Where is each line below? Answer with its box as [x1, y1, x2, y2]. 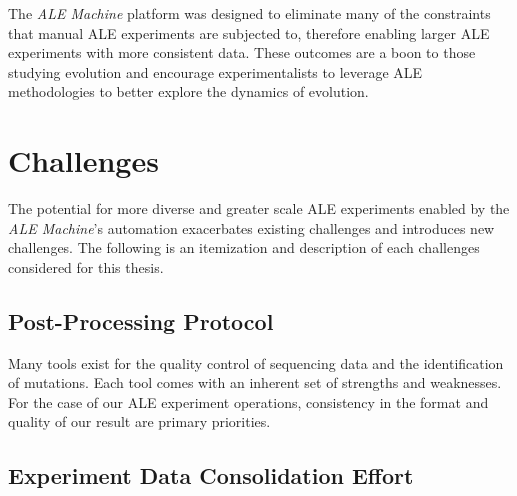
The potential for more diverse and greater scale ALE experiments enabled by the [8, 198, 510, 219]
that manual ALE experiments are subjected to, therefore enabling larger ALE [8, 22, 490, 43]
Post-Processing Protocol [8, 305, 274, 336]
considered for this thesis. [8, 256, 164, 277]
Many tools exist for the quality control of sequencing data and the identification [8, 352, 504, 373]
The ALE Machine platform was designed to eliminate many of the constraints [8, 3, 491, 23]
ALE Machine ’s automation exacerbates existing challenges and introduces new [8, 217, 495, 238]
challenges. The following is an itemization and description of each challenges [8, 237, 480, 258]
